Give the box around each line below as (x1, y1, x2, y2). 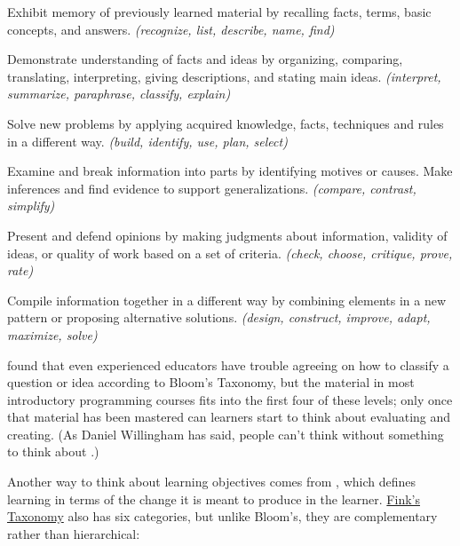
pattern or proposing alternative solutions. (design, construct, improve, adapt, (7, 308, 431, 327)
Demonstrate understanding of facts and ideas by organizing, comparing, (7, 50, 403, 68)
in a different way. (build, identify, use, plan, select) (7, 131, 288, 150)
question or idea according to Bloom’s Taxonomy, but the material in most (7, 373, 415, 392)
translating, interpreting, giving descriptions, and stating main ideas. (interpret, (7, 67, 441, 85)
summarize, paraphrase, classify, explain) (7, 84, 231, 103)
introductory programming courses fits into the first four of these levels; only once (7, 390, 453, 408)
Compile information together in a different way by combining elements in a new (7, 290, 447, 309)
